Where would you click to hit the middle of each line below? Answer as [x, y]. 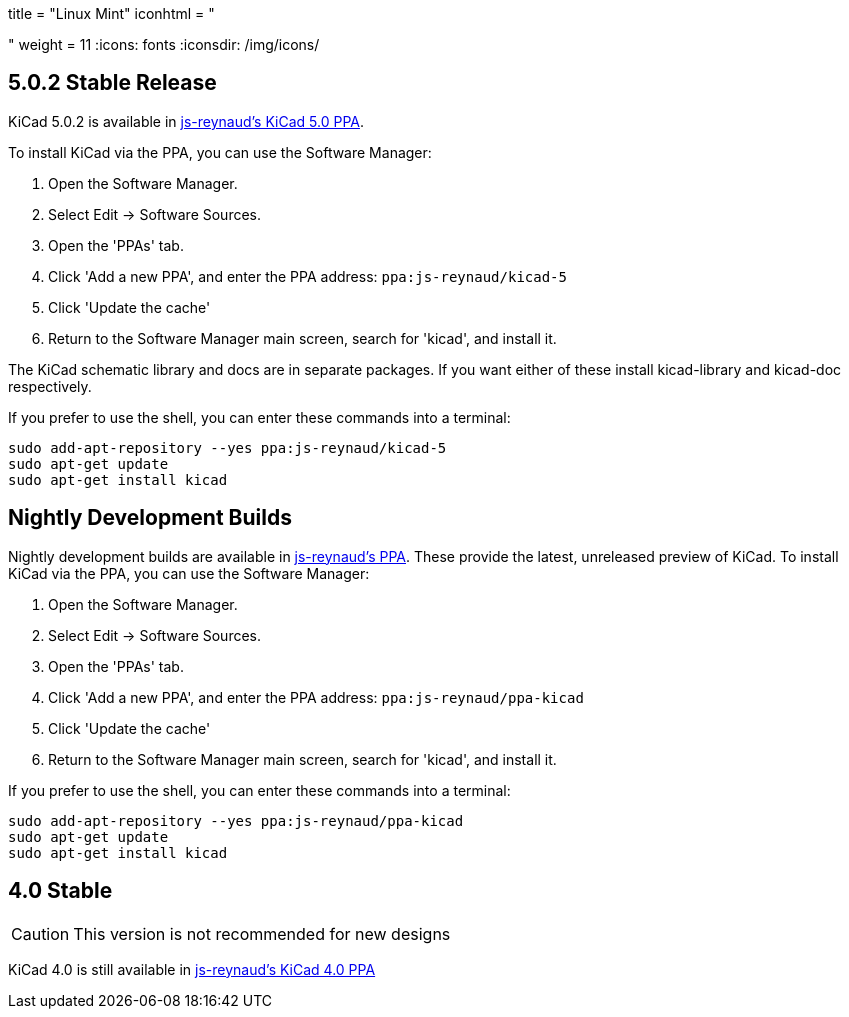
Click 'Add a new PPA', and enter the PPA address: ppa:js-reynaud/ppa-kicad [316, 697]
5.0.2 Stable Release [112, 83]
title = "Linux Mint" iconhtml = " [111, 13]
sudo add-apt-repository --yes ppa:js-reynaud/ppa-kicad [236, 820]
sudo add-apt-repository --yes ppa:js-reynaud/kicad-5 [227, 447]
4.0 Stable [60, 891]
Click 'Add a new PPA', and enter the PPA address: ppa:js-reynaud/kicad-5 [307, 276]
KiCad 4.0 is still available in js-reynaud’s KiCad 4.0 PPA [192, 969]
